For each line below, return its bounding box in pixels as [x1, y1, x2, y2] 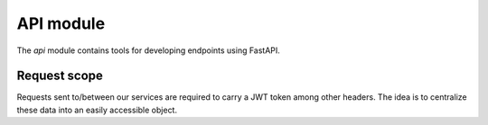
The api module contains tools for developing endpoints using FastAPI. [16, 45, 280, 56]
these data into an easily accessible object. [16, 104, 178, 115]
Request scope [16, 68, 104, 84]
